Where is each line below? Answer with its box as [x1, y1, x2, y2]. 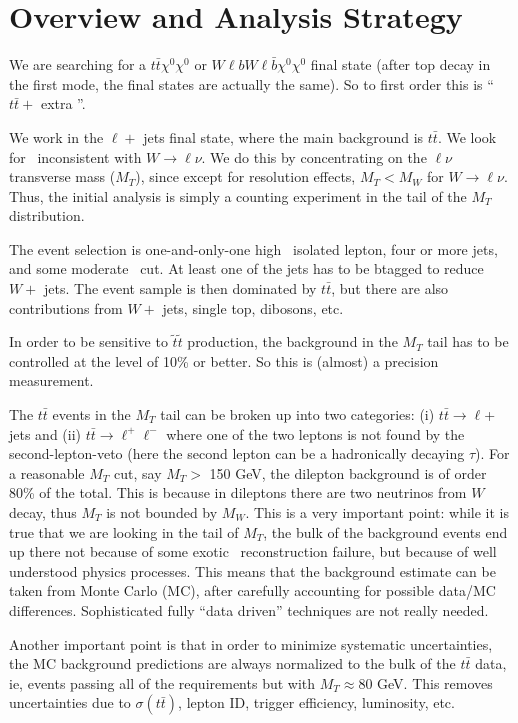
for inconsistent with [9, 146, 142, 167]
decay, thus [9, 502, 77, 522]
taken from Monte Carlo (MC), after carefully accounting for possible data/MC [9, 580, 496, 601]
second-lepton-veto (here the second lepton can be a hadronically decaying [9, 443, 465, 464]
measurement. [9, 370, 94, 391]
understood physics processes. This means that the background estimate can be [9, 560, 496, 581]
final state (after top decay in [310, 54, 491, 75]
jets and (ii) [9, 423, 82, 444]
